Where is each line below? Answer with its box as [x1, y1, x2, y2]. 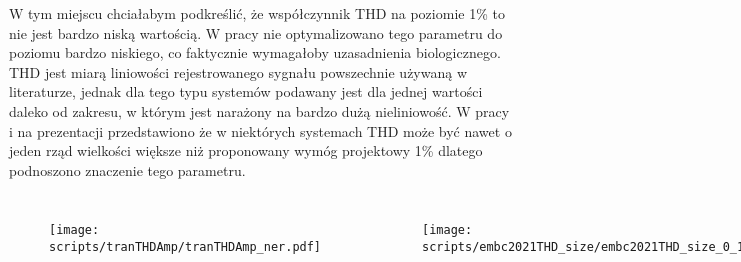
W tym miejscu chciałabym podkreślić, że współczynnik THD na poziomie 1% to [9, 3, 505, 23]
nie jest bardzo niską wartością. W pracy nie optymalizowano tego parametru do [9, 22, 503, 43]
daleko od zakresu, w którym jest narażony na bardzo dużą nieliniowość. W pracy [9, 100, 510, 121]
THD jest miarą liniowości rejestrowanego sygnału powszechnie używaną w [9, 61, 468, 82]
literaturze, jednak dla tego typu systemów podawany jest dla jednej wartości [9, 81, 483, 102]
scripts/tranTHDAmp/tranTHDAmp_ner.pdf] [49, 240, 322, 254]
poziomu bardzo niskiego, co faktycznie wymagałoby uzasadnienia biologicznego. [9, 42, 501, 63]
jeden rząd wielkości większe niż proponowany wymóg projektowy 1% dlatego [9, 140, 483, 161]
